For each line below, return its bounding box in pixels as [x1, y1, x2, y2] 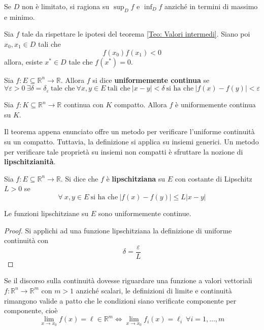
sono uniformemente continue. [98, 207, 191, 218]
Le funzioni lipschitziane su [4, 207, 89, 218]
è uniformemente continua [175, 99, 256, 110]
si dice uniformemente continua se [92, 74, 210, 85]
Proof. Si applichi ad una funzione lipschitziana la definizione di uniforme [4, 225, 232, 235]
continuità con [4, 235, 49, 246]
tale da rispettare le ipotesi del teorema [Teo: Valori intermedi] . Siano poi [21, 28, 250, 39]
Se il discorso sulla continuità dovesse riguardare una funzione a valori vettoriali [4, 275, 252, 286]
